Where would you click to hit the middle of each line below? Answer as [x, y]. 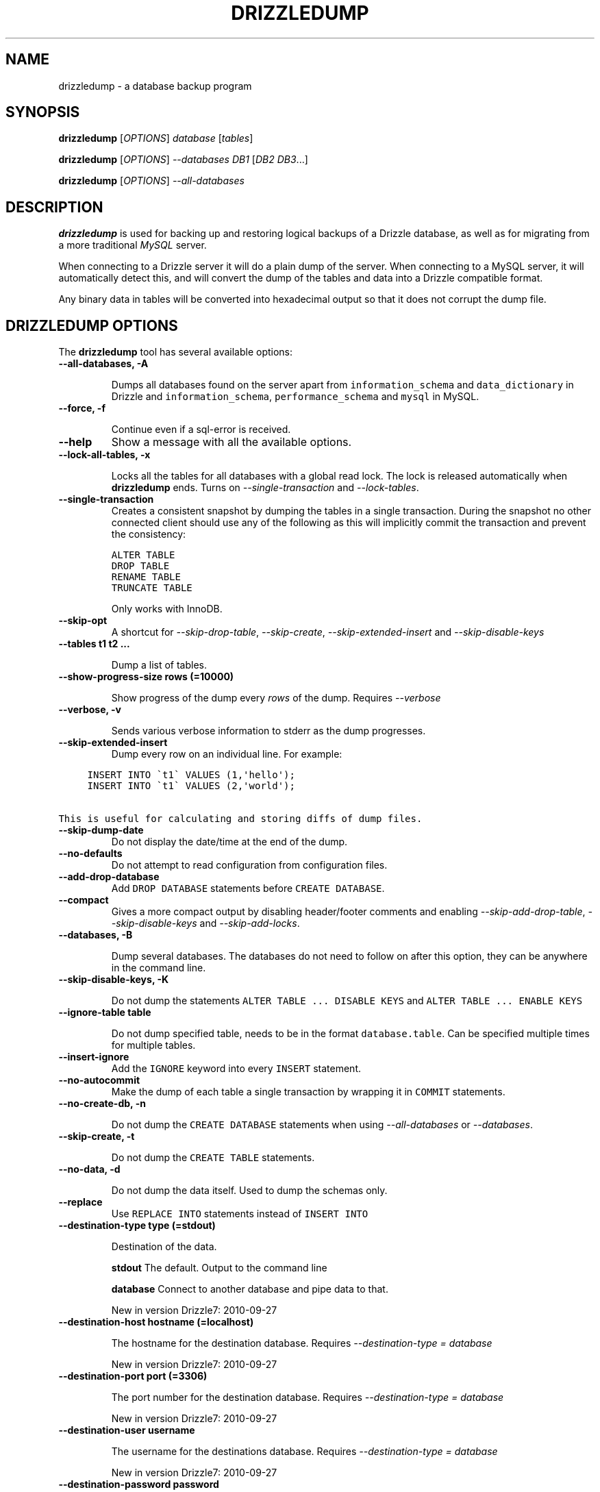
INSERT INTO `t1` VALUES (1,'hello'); [191, 775]
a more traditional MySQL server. [133, 245]
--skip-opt [83, 621]
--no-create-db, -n [102, 1104]
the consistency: [149, 534]
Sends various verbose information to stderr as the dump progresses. [268, 731]
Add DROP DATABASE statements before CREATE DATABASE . [248, 888]
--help [75, 442]
